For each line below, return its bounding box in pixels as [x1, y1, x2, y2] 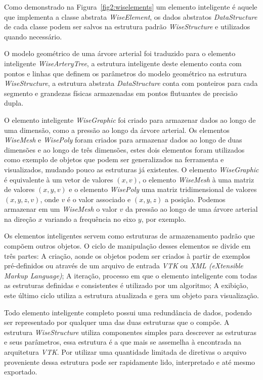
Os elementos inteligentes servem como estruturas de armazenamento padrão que [4, 230, 255, 241]
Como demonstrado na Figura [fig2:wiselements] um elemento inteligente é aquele [4, 2, 257, 12]
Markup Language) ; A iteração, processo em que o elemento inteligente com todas [4, 270, 257, 280]
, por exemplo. [141, 213, 186, 224]
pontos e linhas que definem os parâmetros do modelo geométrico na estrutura [4, 68, 247, 78]
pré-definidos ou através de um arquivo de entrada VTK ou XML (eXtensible [4, 260, 243, 271]
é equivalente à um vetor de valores [4, 174, 113, 184]
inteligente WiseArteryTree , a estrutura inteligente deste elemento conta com [4, 58, 242, 68]
